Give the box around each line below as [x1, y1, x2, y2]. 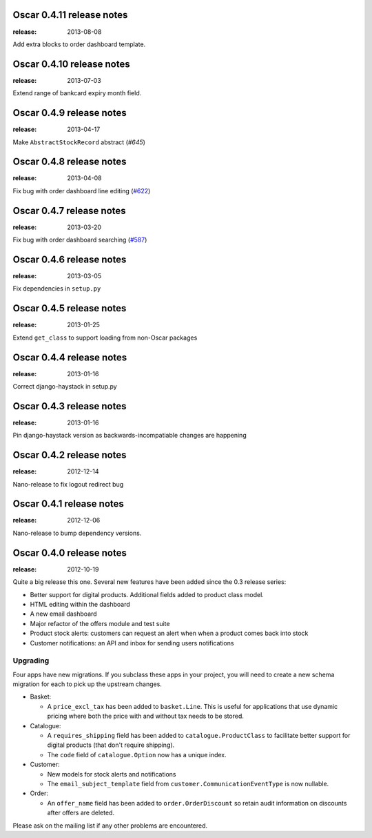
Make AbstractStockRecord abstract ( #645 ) [12, 138, 146, 146]
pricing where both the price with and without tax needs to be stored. [47, 712, 245, 721]
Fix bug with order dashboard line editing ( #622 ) [12, 186, 151, 195]
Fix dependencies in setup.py [12, 284, 101, 293]
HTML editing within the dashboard [30, 600, 130, 608]
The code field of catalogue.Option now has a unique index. [47, 750, 227, 759]
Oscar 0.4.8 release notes [12, 156, 127, 168]
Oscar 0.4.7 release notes [12, 204, 127, 217]
